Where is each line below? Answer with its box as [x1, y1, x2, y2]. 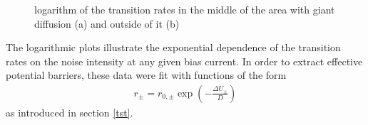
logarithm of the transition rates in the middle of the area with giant [34, 2, 335, 16]
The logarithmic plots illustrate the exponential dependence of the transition [6, 40, 341, 55]
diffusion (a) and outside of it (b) [34, 16, 180, 31]
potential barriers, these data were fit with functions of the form [6, 67, 287, 82]
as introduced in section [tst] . [6, 105, 133, 119]
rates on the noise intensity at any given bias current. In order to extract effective [6, 53, 363, 68]
